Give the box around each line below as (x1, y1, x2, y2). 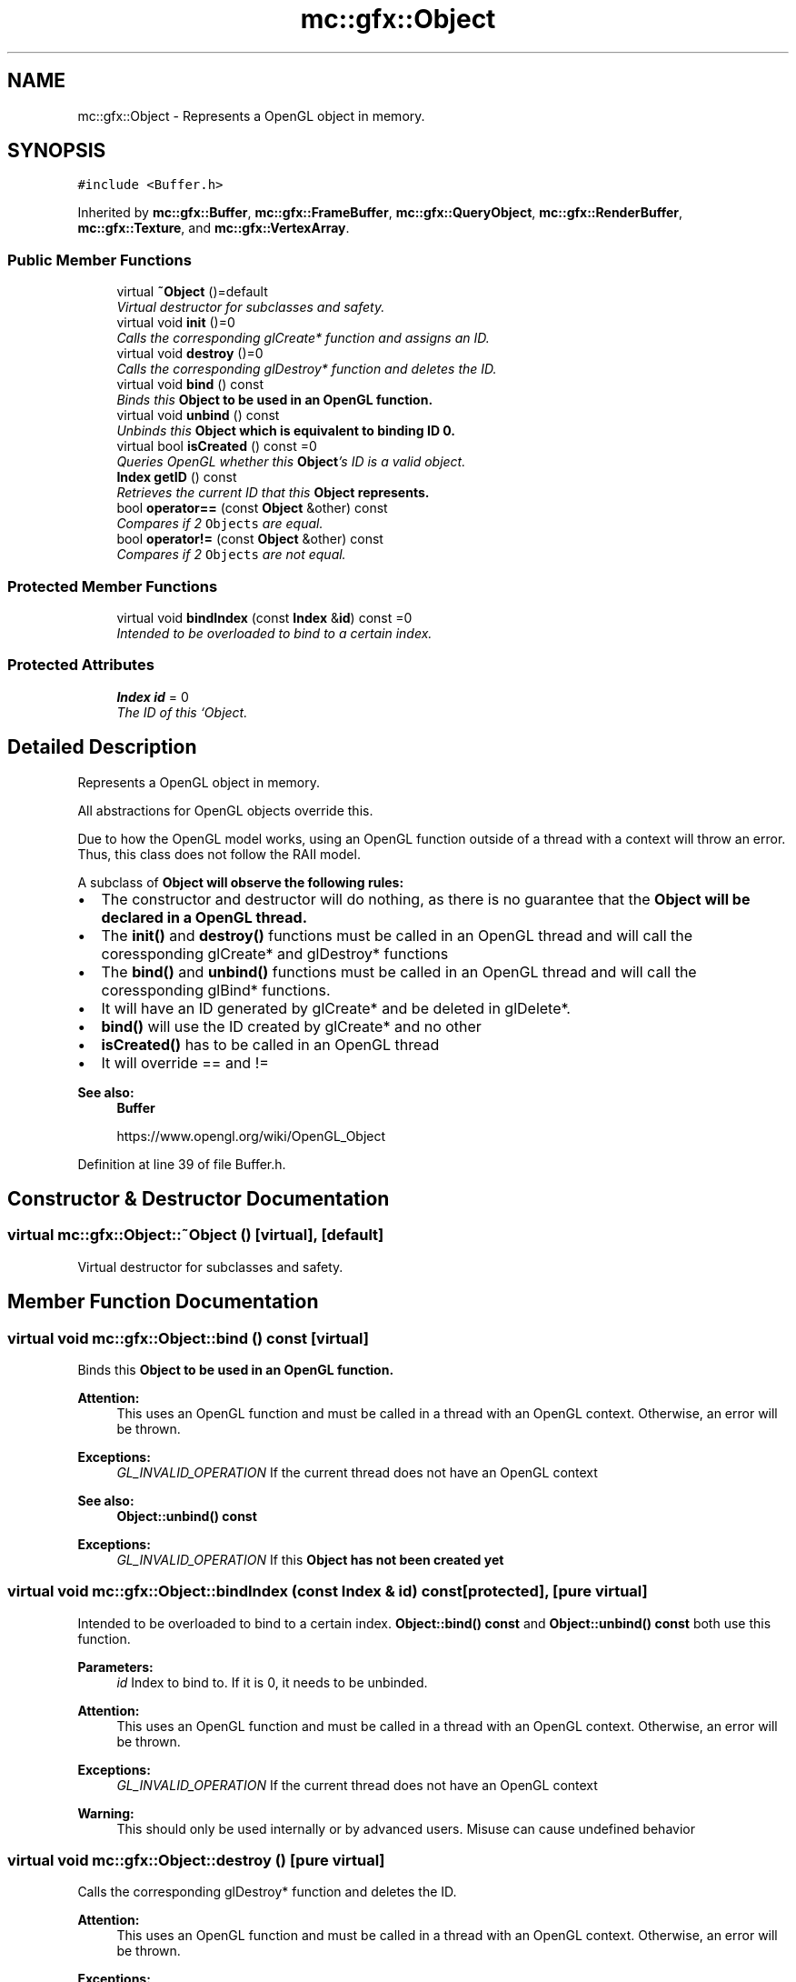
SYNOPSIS (7, 139, 106, 163)
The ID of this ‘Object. (116, 704, 248, 720)
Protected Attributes (7, 656, 154, 675)
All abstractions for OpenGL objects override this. (77, 802, 373, 818)
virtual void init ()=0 (116, 315, 235, 331)
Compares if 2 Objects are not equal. (116, 546, 346, 563)
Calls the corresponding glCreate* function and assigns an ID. (116, 330, 490, 346)
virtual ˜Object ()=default (116, 284, 268, 300)
